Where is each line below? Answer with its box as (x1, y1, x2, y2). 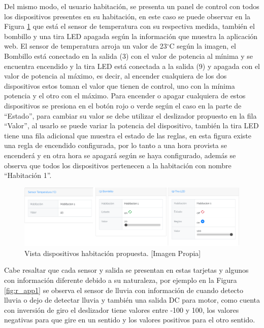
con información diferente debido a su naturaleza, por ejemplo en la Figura (4, 274, 237, 285)
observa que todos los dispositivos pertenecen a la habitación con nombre (4, 160, 232, 170)
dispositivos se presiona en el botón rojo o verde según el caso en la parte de (4, 100, 242, 111)
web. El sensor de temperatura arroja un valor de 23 (4, 41, 167, 51)
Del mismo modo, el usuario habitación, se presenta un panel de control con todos (4, 1, 259, 11)
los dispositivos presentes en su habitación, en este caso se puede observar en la (4, 11, 251, 21)
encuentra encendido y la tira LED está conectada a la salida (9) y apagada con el (4, 60, 260, 71)
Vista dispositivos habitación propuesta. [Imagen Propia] (24, 247, 201, 258)
